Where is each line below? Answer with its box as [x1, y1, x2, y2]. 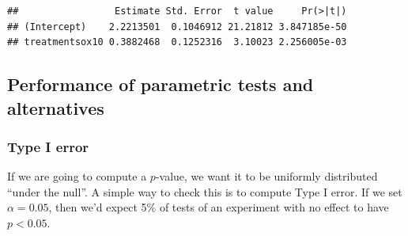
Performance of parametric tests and [7, 72, 314, 97]
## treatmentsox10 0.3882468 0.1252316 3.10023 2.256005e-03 [7, 36, 347, 48]
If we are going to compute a [7, 168, 147, 185]
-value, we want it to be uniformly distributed [155, 168, 378, 185]
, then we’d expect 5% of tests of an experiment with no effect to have [48, 199, 389, 215]
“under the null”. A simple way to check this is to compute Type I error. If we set [7, 183, 402, 200]
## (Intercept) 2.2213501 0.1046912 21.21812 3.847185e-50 [7, 21, 347, 32]
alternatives [7, 95, 104, 120]
